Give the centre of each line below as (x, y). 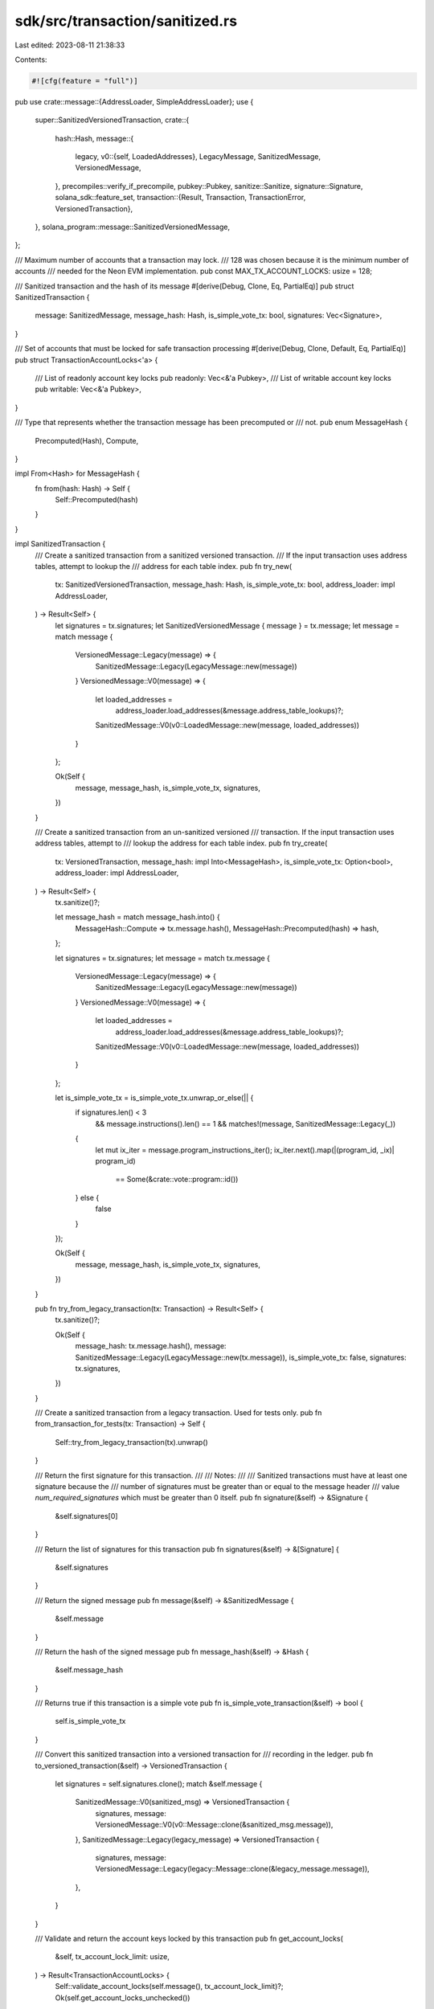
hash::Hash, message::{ (94, 138)
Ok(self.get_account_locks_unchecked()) (123, 1998)
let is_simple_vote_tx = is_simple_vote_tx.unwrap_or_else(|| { (154, 1098)
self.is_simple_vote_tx (90, 1721)
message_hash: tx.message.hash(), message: (151, 1346)
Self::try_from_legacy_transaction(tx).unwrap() (131, 1442)
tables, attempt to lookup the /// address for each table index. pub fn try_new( (164, 567)
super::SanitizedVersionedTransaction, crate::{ (112, 120)
